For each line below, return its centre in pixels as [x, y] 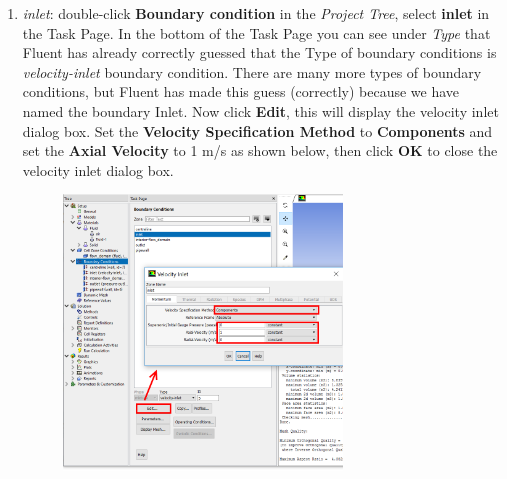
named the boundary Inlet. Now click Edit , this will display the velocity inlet [260, 110]
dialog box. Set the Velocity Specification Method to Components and [257, 130]
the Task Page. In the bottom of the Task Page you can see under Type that [256, 32]
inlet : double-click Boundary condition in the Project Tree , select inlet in [256, 13]
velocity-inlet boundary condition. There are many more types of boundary [252, 71]
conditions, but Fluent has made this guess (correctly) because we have [241, 91]
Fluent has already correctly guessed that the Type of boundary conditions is [259, 52]
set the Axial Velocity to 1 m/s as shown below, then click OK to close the [260, 150]
